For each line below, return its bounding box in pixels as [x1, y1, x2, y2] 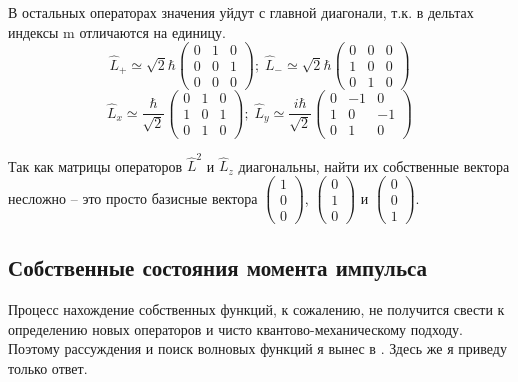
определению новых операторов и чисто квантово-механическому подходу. [8, 318, 463, 339]
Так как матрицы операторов [8, 155, 183, 176]
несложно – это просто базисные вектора [8, 187, 258, 208]
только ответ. [8, 357, 88, 378]
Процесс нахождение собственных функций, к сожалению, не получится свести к [8, 299, 505, 320]
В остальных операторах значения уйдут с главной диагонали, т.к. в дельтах [8, 2, 474, 22]
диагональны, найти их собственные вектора [238, 155, 510, 176]
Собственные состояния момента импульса [8, 252, 428, 283]
